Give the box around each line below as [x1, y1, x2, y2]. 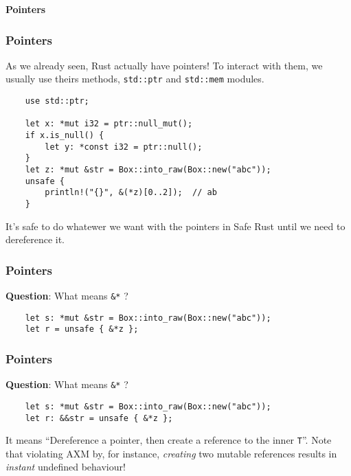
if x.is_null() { [25, 131, 104, 141]
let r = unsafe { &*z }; [25, 324, 139, 335]
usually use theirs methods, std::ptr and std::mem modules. [5, 71, 264, 86]
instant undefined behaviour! [5, 460, 126, 474]
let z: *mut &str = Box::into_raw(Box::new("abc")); [25, 165, 271, 174]
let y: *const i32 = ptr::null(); [45, 141, 203, 152]
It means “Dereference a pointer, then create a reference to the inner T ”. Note [5, 433, 332, 447]
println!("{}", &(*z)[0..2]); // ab [45, 188, 217, 198]
